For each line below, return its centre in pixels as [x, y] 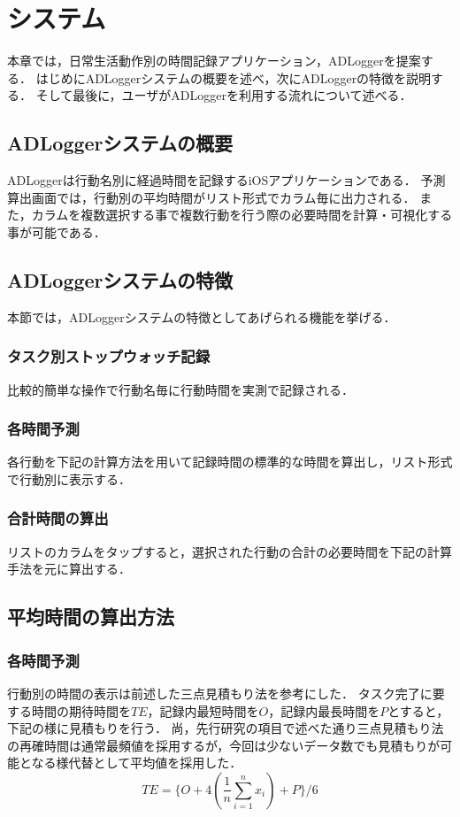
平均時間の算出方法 [91, 617]
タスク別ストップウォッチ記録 [109, 356]
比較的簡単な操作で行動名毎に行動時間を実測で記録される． [180, 389]
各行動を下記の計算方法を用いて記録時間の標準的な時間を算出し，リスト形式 [230, 462]
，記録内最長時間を [324, 710]
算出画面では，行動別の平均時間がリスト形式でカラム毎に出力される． [211, 197]
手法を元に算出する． [69, 569]
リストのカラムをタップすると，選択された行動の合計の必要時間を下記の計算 [230, 551]
